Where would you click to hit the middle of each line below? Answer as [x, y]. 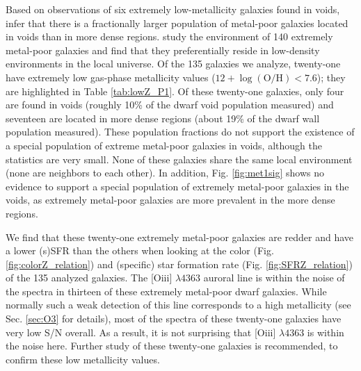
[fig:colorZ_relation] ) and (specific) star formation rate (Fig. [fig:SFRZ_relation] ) [179, 264]
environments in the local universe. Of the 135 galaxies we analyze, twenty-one [173, 64]
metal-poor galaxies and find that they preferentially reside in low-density [163, 50]
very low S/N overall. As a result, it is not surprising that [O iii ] [141, 332]
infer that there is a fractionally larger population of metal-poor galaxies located [177, 23]
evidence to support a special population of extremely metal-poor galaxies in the [177, 186]
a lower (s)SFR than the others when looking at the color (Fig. [140, 250]
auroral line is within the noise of [274, 278]
